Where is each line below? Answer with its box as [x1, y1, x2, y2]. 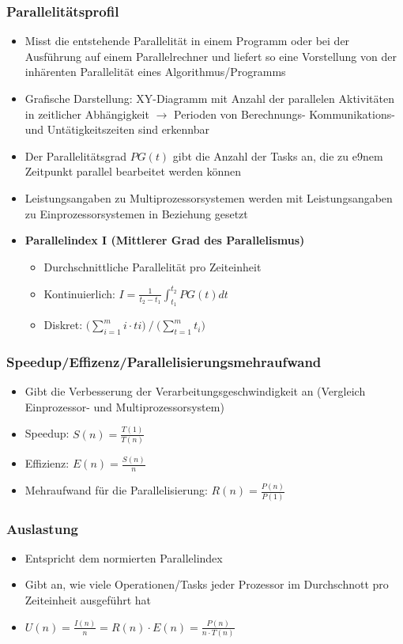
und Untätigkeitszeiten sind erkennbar [24, 121, 209, 138]
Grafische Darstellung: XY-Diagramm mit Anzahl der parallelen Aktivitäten [24, 90, 394, 106]
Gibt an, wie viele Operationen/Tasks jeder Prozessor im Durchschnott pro [24, 576, 389, 593]
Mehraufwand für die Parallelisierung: [24, 482, 208, 498]
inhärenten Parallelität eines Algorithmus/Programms [24, 63, 286, 80]
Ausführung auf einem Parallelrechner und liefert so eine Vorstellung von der [24, 47, 397, 64]
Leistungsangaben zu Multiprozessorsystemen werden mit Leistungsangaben [24, 189, 393, 206]
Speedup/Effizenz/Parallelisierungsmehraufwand [6, 351, 322, 371]
